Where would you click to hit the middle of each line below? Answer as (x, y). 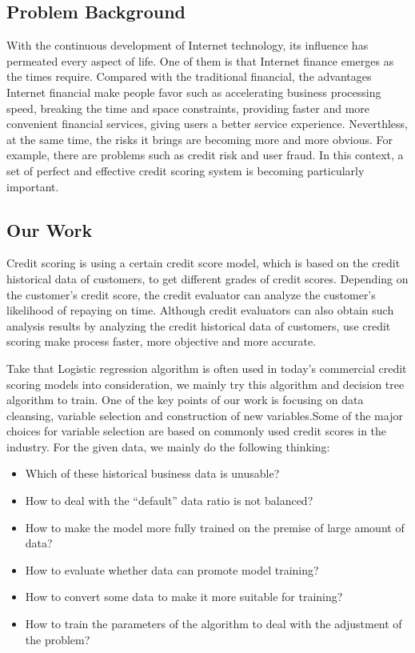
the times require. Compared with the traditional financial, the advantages (189, 76)
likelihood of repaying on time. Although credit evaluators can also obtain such (200, 310)
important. (33, 186)
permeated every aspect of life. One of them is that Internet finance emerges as (200, 60)
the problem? (58, 639)
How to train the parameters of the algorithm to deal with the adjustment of (213, 624)
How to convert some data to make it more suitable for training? (184, 597)
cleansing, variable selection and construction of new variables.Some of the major (205, 415)
